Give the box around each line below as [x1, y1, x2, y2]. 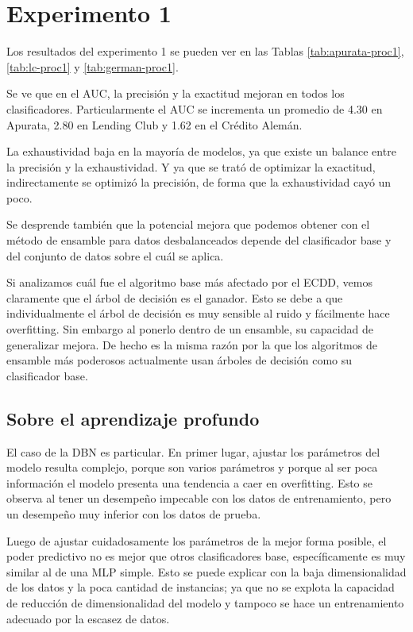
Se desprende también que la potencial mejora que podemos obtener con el [6, 216, 370, 233]
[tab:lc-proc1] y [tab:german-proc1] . [6, 58, 179, 75]
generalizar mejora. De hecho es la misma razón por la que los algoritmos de [6, 336, 377, 353]
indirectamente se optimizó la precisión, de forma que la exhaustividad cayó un [6, 174, 392, 191]
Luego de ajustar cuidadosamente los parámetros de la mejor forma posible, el [6, 532, 387, 549]
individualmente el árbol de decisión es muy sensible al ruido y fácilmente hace [6, 305, 390, 322]
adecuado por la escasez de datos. [6, 610, 170, 626]
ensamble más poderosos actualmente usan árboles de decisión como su [6, 352, 353, 368]
